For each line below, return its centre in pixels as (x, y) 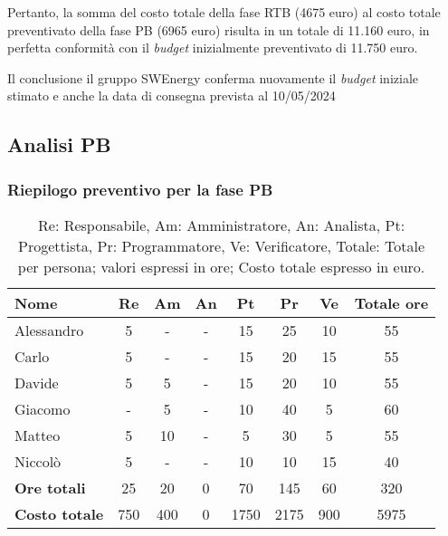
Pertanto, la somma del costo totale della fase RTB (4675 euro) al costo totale (224, 12)
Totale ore (391, 302)
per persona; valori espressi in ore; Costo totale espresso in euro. (221, 266)
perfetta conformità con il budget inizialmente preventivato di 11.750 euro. (213, 48)
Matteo (38, 435)
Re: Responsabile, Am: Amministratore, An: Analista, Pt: (222, 225)
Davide (37, 382)
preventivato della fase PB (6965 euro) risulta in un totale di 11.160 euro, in (219, 29)
